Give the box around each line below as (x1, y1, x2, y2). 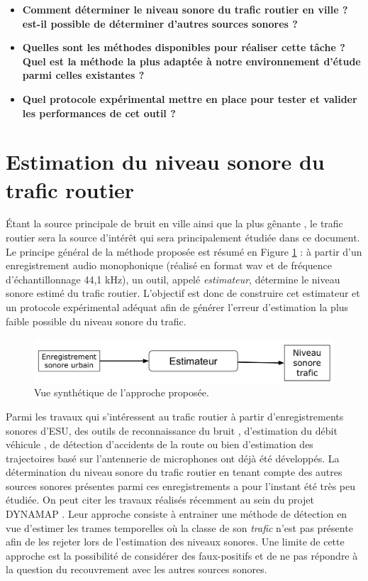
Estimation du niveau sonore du (6, 147, 325, 176)
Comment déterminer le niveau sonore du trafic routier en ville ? (22, 2, 348, 16)
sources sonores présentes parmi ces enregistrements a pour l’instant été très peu (6, 478, 356, 493)
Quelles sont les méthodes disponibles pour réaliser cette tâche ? (22, 40, 345, 55)
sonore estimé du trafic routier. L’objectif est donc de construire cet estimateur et (6, 286, 360, 300)
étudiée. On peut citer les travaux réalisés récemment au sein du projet (6, 492, 314, 507)
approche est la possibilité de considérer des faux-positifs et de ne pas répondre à (6, 548, 358, 563)
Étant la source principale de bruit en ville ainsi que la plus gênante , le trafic (6, 216, 343, 231)
